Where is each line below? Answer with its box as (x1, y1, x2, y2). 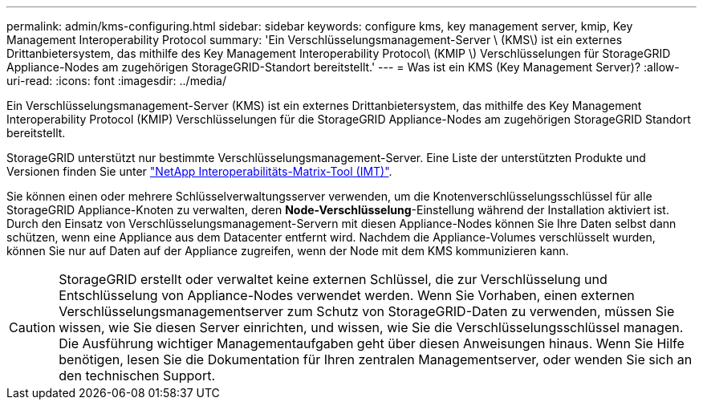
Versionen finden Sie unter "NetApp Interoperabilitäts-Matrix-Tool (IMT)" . (6, 164, 392, 178)
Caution (9, 319, 56, 335)
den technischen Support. (59, 367, 216, 384)
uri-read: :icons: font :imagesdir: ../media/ (6, 74, 226, 87)
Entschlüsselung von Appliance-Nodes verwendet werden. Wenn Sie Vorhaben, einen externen (59, 287, 635, 303)
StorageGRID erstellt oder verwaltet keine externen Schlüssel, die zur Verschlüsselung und (59, 271, 608, 287)
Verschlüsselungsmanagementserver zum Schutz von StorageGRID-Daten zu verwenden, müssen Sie (59, 303, 675, 319)
